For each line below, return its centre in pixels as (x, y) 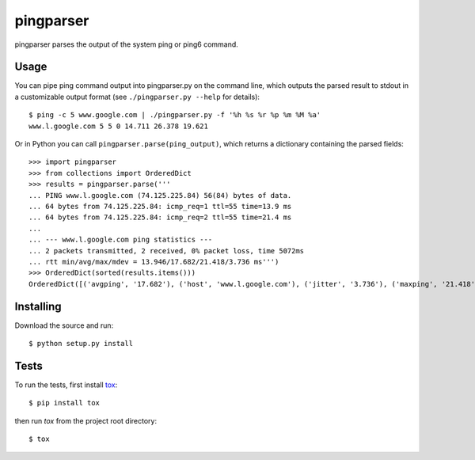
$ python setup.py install (81, 343)
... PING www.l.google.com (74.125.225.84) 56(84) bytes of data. (160, 195)
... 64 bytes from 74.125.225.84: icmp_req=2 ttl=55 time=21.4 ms (160, 217)
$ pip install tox (65, 403)
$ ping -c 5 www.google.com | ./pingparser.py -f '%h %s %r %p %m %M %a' (175, 115)
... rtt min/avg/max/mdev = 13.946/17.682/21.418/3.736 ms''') (154, 262)
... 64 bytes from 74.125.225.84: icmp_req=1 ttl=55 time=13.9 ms (160, 206)
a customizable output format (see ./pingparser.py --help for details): (137, 97)
